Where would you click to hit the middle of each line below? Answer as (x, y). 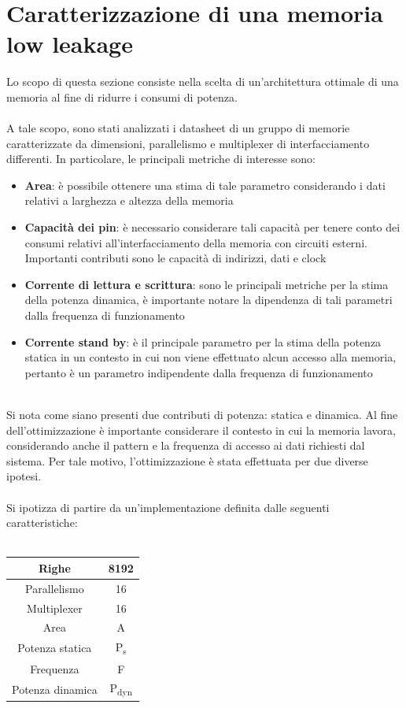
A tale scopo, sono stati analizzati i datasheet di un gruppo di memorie (178, 128)
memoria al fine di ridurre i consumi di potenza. (122, 96)
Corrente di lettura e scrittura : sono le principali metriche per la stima (207, 284)
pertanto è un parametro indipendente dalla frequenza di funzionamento (199, 372)
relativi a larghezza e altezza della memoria (129, 200)
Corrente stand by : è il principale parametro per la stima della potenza (203, 341)
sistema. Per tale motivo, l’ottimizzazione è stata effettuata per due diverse (187, 460)
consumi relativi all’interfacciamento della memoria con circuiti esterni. (196, 242)
